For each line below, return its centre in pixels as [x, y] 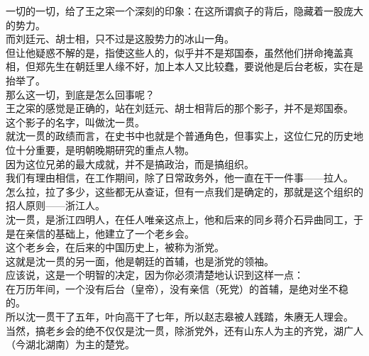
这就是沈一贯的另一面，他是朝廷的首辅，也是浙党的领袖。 [140, 261]
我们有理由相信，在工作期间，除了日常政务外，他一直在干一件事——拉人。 [180, 178]
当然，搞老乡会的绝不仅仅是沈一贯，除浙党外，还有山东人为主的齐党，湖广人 [184, 330]
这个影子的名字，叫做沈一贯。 [75, 122]
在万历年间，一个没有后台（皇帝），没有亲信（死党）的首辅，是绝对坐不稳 [177, 288]
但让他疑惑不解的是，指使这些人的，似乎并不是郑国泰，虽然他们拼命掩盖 [175, 52]
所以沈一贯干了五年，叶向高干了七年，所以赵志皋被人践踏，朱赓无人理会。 [180, 317]
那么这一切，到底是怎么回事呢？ [80, 94]
